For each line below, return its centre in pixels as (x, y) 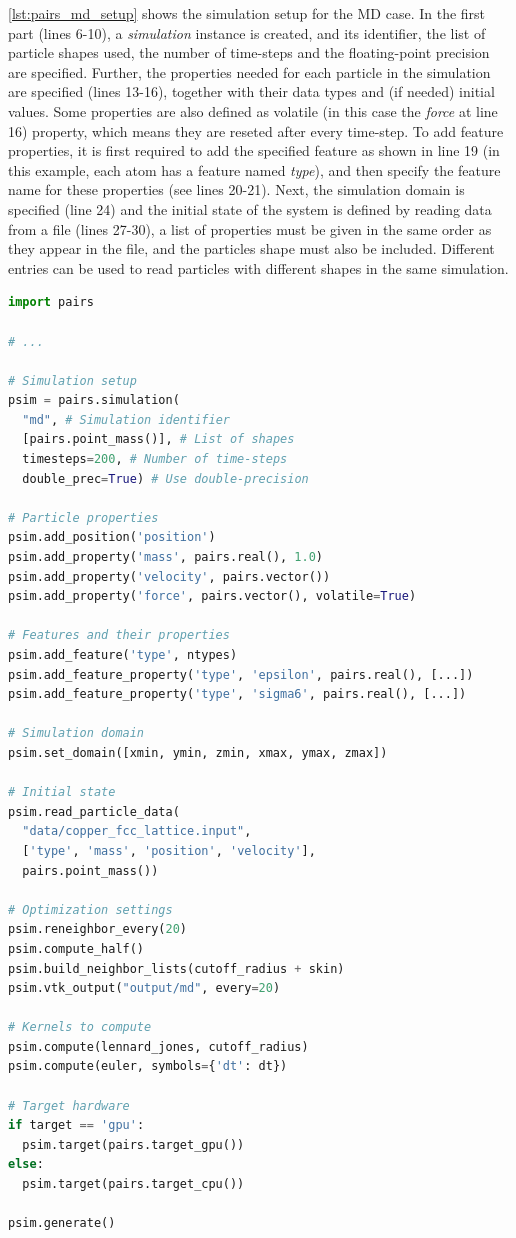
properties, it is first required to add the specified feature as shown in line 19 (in (254, 150)
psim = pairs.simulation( (94, 400)
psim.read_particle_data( (94, 811)
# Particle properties (83, 517)
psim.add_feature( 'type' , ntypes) (123, 655)
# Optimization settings (90, 909)
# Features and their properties (119, 635)
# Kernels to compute (80, 1027)
